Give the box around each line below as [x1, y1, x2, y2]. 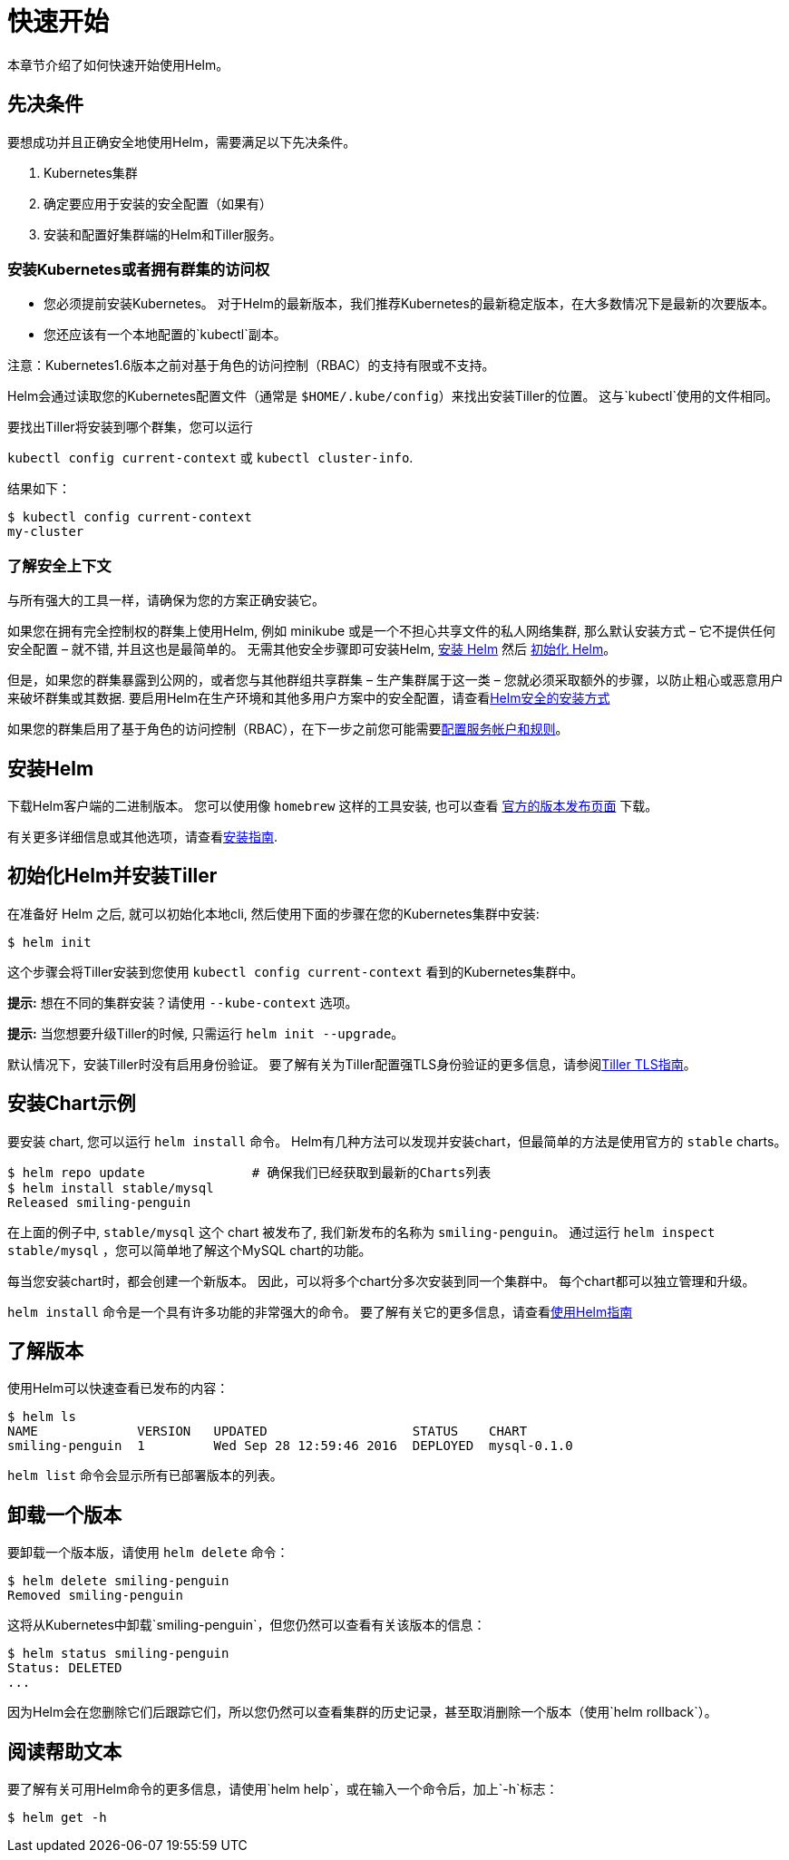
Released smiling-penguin [7, 1194, 191, 1210]
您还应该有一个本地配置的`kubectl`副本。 [44, 326, 287, 343]
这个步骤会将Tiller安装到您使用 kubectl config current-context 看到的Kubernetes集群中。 [7, 963, 584, 979]
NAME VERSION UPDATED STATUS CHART [7, 1424, 528, 1439]
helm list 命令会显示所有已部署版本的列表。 [7, 1467, 283, 1484]
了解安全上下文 [7, 556, 112, 575]
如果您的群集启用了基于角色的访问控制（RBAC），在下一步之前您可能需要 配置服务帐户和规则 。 [7, 721, 569, 737]
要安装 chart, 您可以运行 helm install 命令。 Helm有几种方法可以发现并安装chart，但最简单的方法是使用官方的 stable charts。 [7, 1133, 787, 1149]
